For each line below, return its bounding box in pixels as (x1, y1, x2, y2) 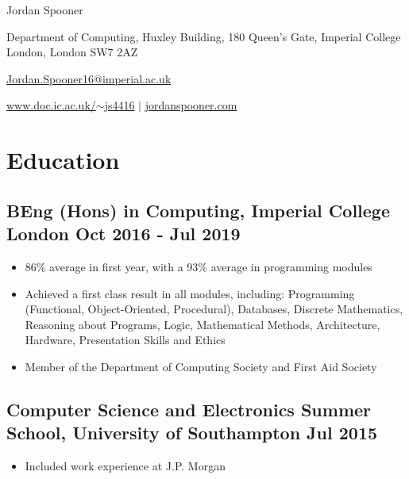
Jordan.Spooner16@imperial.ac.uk (6, 70, 172, 86)
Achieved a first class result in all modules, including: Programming (25, 285, 355, 301)
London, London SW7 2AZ (6, 44, 138, 60)
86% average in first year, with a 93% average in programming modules (25, 258, 372, 274)
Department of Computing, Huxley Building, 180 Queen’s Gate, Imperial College (6, 28, 401, 44)
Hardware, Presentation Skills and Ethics (25, 331, 226, 348)
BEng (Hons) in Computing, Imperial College (6, 197, 390, 222)
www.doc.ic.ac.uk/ (6, 97, 96, 113)
